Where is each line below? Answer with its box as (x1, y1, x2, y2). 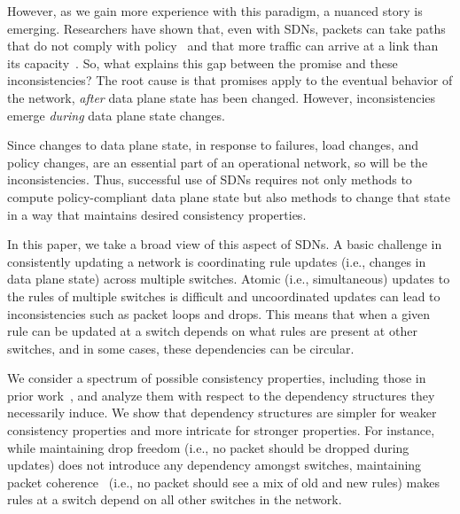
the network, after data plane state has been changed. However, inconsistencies (7, 88, 436, 106)
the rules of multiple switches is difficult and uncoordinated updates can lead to (7, 286, 441, 305)
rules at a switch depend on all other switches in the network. (7, 490, 342, 509)
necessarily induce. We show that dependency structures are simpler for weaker (7, 403, 437, 422)
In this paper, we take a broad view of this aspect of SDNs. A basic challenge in (7, 235, 442, 253)
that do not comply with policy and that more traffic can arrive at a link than (7, 36, 439, 55)
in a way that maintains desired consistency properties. (7, 205, 307, 223)
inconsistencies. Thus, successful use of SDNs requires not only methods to (7, 170, 412, 189)
